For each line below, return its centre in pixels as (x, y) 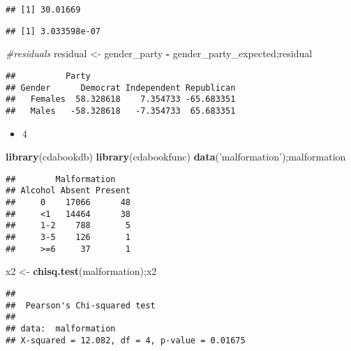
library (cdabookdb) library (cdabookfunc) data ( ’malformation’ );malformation (176, 157)
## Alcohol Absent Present (68, 191)
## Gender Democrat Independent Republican (121, 88)
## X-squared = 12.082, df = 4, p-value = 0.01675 (126, 340)
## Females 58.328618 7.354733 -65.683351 (121, 99)
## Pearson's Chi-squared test (81, 305)
